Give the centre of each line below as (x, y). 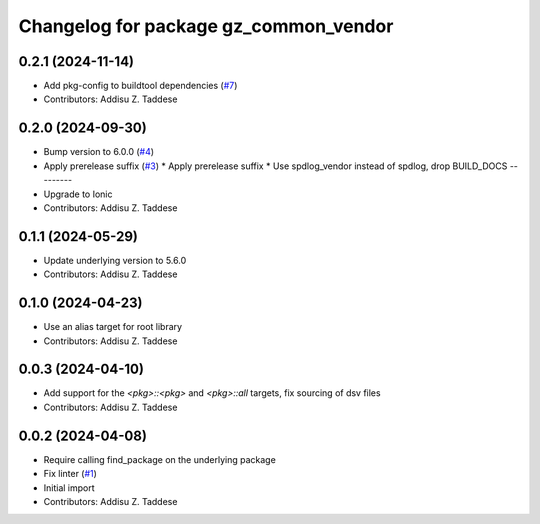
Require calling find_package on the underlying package (160, 459)
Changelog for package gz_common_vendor (206, 26)
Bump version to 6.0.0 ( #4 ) (99, 152)
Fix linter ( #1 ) (70, 474)
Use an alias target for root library (113, 327)
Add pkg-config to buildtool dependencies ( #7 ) (140, 86)
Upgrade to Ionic (78, 194)
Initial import (69, 487)
